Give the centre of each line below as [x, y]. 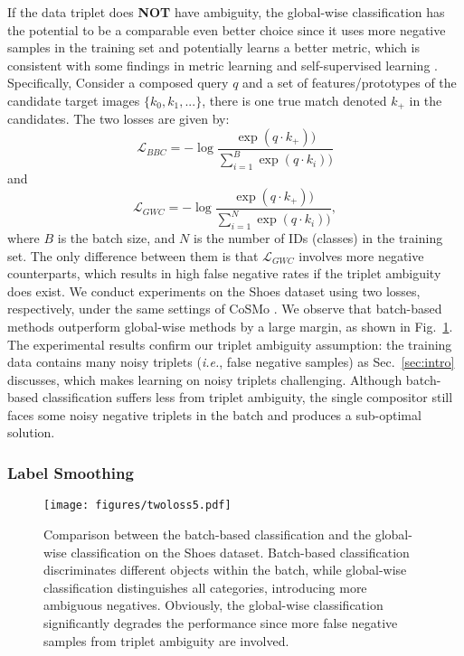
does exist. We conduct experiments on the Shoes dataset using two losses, [214, 291]
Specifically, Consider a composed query [118, 83]
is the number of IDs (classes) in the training [318, 237]
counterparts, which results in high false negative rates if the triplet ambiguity [224, 273]
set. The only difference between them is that [133, 255]
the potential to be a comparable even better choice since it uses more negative [227, 29]
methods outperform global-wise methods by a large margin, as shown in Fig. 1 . [230, 326]
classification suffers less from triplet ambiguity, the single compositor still [247, 397]
